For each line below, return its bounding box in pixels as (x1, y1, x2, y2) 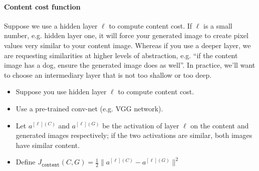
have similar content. (16, 139, 80, 150)
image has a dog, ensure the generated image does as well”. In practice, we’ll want (4, 60, 255, 70)
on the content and (190, 120, 249, 130)
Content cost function (4, 1, 81, 12)
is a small (203, 20, 232, 31)
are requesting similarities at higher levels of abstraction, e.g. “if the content (4, 50, 238, 60)
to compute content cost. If (109, 20, 192, 31)
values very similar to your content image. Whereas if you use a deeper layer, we (4, 40, 251, 50)
